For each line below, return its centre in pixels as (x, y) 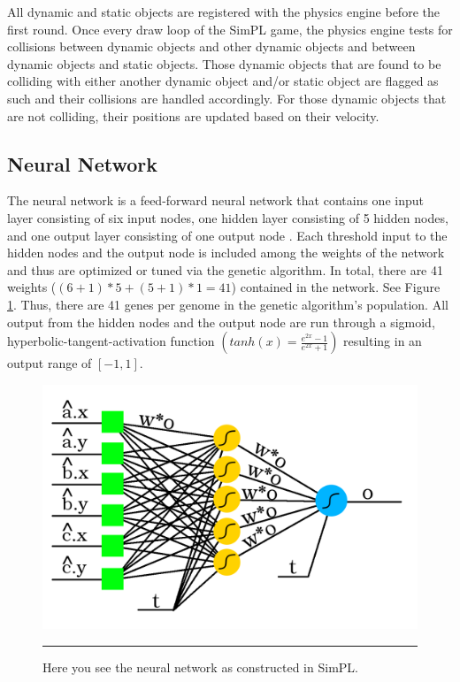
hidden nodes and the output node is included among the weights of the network (226, 253)
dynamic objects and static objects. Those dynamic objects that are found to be (224, 63)
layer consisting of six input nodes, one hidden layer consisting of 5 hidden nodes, (228, 217)
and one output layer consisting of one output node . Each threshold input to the (227, 235)
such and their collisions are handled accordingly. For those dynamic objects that (227, 98)
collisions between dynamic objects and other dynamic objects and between (211, 46)
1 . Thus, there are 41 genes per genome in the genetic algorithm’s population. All (228, 304)
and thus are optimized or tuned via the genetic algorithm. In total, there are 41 (225, 269)
